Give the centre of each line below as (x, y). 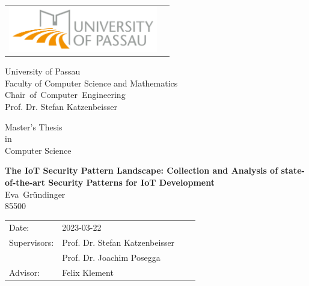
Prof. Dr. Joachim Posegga (111, 257)
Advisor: (25, 272)
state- (293, 170)
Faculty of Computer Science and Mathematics (91, 83)
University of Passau (43, 71)
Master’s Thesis (34, 126)
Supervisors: (32, 242)
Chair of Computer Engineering (65, 95)
